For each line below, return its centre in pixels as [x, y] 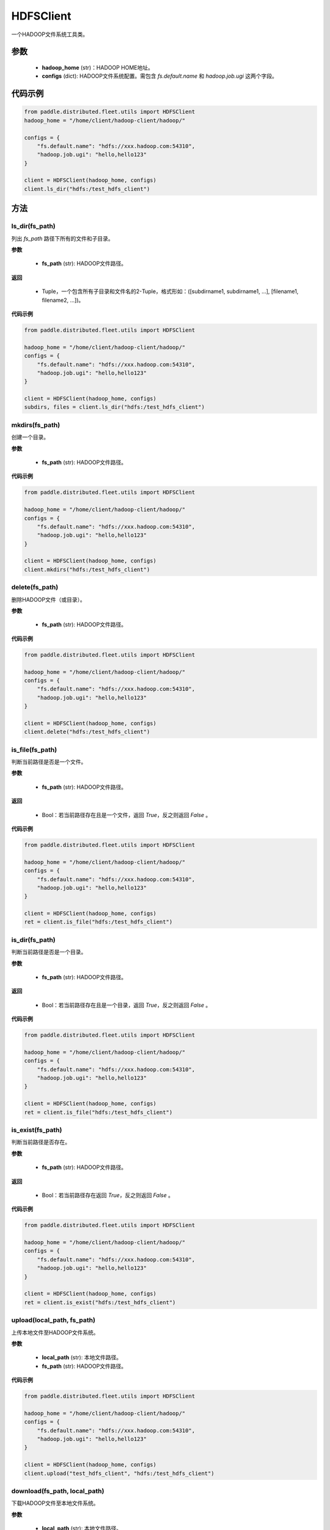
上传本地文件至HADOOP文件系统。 [55, 1332]
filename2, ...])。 [63, 300]
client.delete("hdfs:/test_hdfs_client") [87, 732]
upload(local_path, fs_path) [53, 1320]
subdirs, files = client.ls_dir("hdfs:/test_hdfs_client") [114, 407]
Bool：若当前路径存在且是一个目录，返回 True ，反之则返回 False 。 [127, 1005]
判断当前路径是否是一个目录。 [49, 952]
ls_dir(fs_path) [34, 226]
